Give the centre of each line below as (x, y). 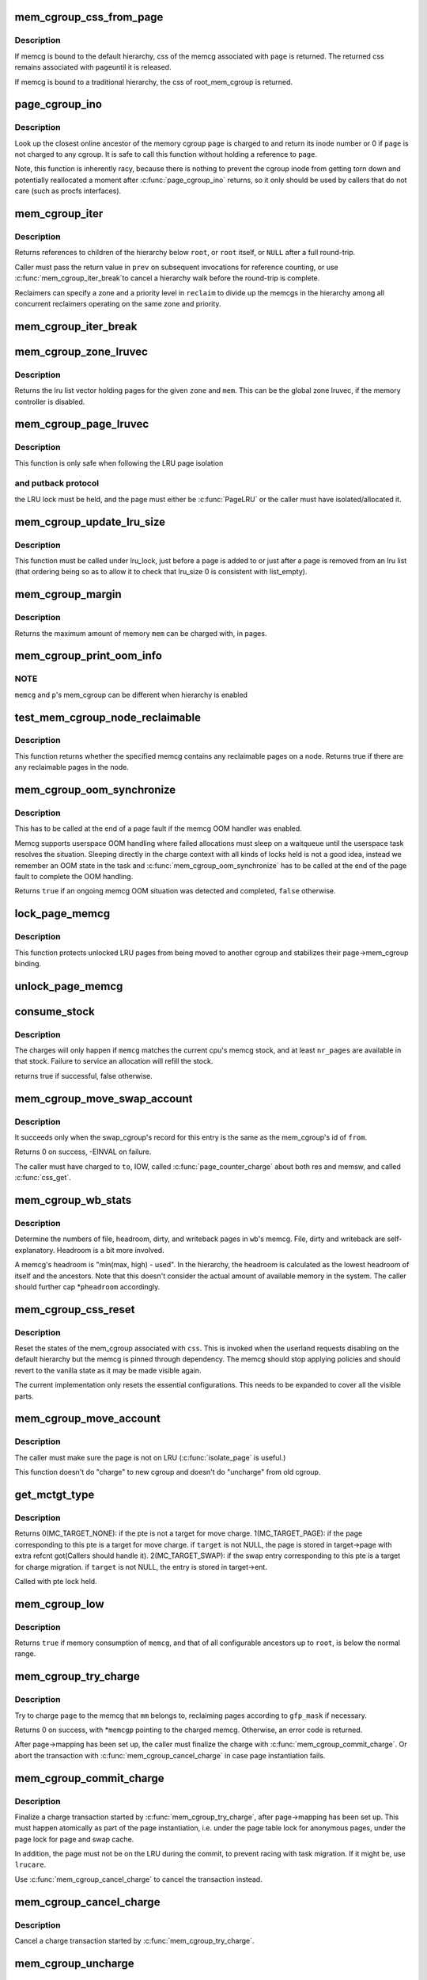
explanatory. (35, 1250)
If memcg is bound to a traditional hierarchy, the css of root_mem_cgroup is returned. (153, 82)
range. (25, 1654)
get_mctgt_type (55, 1494)
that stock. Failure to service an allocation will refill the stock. (114, 1061)
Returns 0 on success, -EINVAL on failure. (83, 1152)
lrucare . (30, 1864)
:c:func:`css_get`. (43, 1178)
